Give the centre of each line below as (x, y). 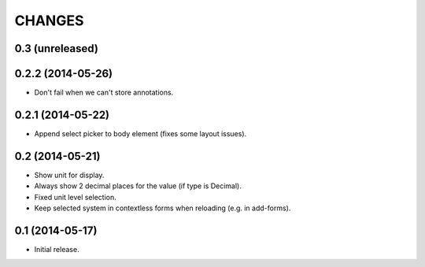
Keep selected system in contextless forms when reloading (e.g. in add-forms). (163, 208)
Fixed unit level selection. (76, 197)
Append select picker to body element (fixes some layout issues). (140, 133)
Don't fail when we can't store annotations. (104, 93)
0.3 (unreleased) (56, 48)
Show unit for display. (69, 175)
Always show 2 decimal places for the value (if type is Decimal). (138, 186)
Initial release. (57, 249)
